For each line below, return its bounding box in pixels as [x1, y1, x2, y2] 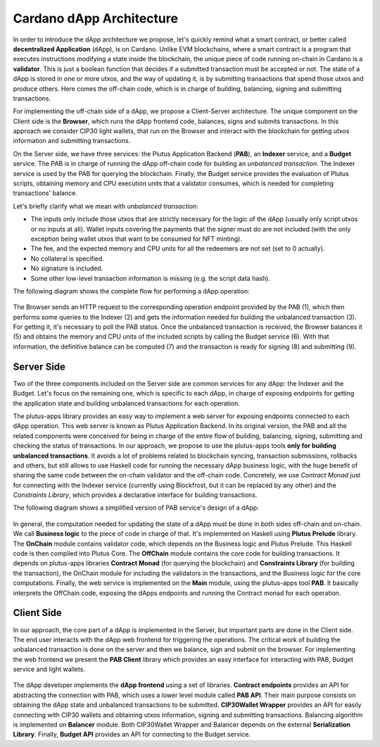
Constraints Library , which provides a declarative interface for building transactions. [13, 491, 258, 499]
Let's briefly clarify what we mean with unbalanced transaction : [13, 201, 198, 211]
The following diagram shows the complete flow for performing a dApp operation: [13, 287, 250, 295]
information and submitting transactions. [13, 137, 131, 145]
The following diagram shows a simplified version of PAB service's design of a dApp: [13, 503, 260, 512]
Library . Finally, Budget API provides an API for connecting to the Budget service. [13, 730, 251, 739]
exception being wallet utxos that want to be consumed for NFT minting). [30, 234, 243, 243]
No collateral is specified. [30, 254, 105, 263]
